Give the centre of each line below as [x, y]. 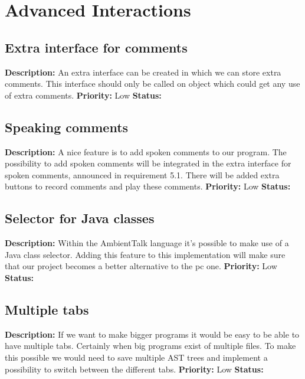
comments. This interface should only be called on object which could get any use [152, 84]
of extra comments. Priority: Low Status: [83, 95]
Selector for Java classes [80, 218]
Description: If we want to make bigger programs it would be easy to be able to [152, 334]
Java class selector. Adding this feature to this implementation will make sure [145, 254]
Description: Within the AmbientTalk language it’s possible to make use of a [147, 243]
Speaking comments [67, 127]
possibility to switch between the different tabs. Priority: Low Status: [134, 369]
